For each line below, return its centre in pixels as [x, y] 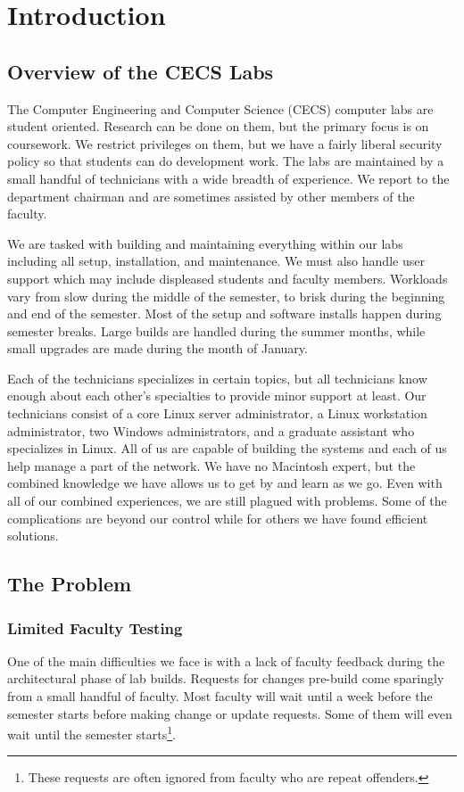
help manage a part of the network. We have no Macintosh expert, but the [211, 465]
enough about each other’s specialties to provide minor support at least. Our [217, 396]
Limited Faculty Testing [95, 627]
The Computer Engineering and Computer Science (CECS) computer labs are [220, 108]
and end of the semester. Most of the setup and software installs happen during [224, 313]
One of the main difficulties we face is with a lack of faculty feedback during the [226, 660]
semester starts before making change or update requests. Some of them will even [230, 713]
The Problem [70, 584]
